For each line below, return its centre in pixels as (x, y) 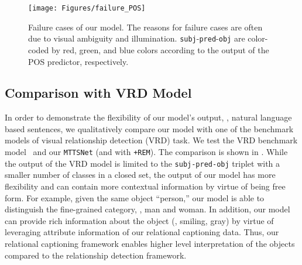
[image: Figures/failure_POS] (87, 8)
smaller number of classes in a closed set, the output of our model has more (140, 175)
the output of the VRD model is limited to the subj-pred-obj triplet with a (143, 163)
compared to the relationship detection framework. (96, 255)
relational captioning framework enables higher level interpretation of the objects (150, 243)
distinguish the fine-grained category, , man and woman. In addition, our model (147, 209)
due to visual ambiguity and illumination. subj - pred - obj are (137, 38)
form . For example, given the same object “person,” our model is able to (135, 197)
